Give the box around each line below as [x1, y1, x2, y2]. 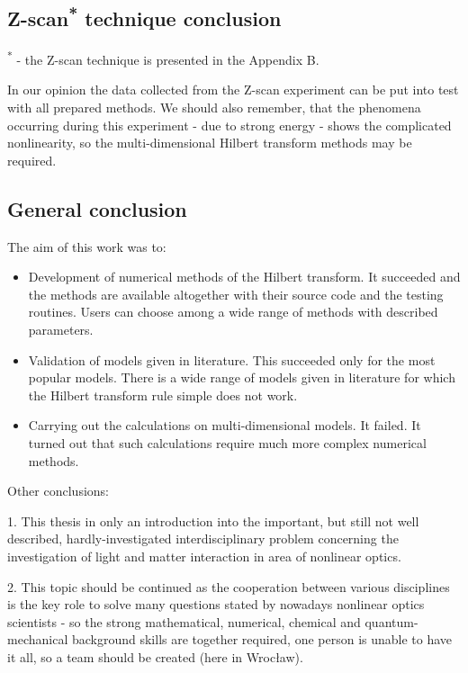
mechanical [7, 630, 68, 649]
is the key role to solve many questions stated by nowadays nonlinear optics [7, 595, 425, 614]
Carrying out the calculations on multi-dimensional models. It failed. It [28, 416, 421, 435]
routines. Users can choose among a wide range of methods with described [28, 302, 438, 321]
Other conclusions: [7, 481, 109, 500]
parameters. [28, 320, 94, 338]
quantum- [364, 612, 418, 631]
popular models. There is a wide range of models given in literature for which [28, 368, 455, 387]
